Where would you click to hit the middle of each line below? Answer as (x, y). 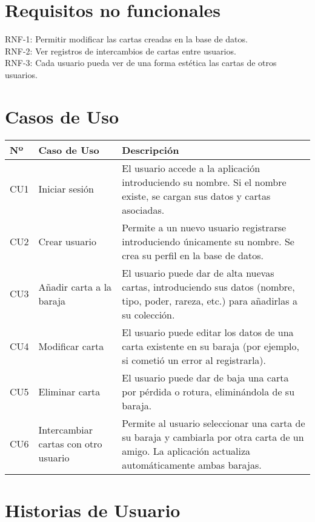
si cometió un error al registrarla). (194, 360)
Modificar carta (71, 346)
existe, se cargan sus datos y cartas (196, 196)
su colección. (148, 314)
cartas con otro (70, 444)
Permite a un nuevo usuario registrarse (204, 227)
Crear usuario (67, 241)
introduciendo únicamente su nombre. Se (208, 241)
